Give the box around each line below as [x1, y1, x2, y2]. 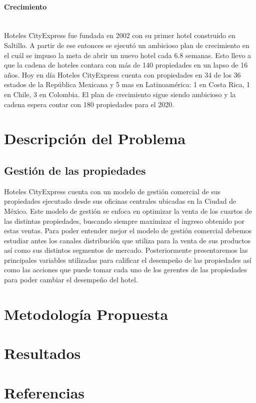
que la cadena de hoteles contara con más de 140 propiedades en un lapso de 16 [4, 60, 248, 70]
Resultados [4, 343, 81, 363]
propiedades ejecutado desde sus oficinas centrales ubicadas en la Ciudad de [4, 196, 236, 206]
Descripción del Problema [4, 128, 186, 149]
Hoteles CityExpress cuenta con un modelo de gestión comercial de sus [4, 186, 221, 196]
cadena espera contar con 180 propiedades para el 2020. [4, 99, 174, 109]
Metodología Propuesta [4, 303, 168, 324]
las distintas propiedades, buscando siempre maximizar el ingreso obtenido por [4, 215, 245, 226]
